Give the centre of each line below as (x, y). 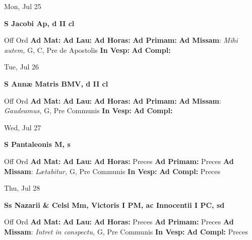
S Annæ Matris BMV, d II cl (56, 83)
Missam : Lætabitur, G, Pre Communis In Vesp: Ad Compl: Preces (112, 171)
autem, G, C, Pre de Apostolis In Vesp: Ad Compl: (87, 50)
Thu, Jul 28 (22, 188)
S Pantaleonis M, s (37, 144)
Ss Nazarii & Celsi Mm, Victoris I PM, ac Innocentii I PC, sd (114, 205)
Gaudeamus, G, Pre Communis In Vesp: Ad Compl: (88, 110)
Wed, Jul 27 (23, 127)
